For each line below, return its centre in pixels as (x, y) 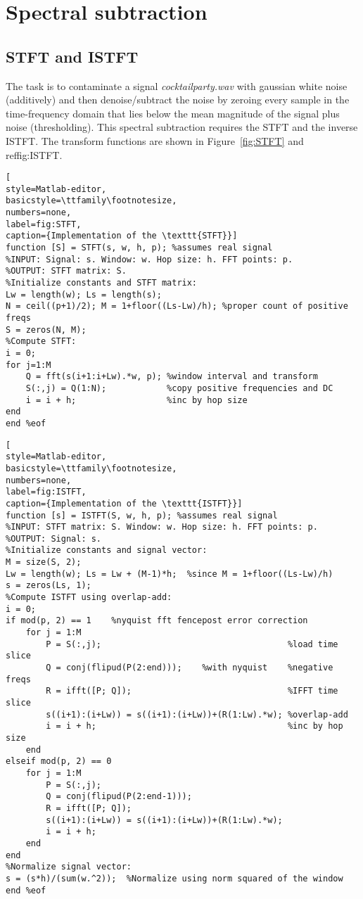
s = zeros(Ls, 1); (49, 586)
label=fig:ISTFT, (46, 492)
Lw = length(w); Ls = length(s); (84, 294)
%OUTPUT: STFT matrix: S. (66, 271)
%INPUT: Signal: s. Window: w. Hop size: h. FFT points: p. (149, 259)
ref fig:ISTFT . (34, 154)
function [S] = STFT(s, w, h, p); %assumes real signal (139, 248)
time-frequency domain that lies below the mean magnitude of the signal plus (173, 113)
